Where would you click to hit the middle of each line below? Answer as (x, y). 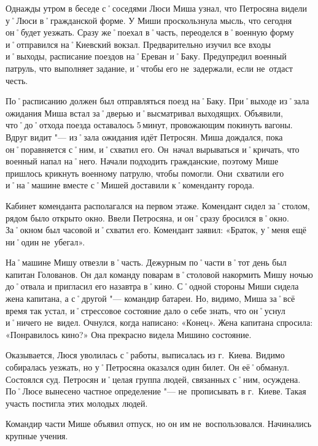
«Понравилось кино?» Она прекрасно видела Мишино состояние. (129, 334)
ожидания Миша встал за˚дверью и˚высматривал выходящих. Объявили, (145, 113)
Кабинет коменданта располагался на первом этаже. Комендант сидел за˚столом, (158, 205)
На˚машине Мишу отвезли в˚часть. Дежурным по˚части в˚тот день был (146, 262)
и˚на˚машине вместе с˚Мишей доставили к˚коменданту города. (130, 185)
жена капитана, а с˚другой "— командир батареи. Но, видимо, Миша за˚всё (150, 298)
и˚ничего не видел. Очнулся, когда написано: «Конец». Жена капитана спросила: (159, 322)
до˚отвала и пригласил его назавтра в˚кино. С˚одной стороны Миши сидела (152, 286)
